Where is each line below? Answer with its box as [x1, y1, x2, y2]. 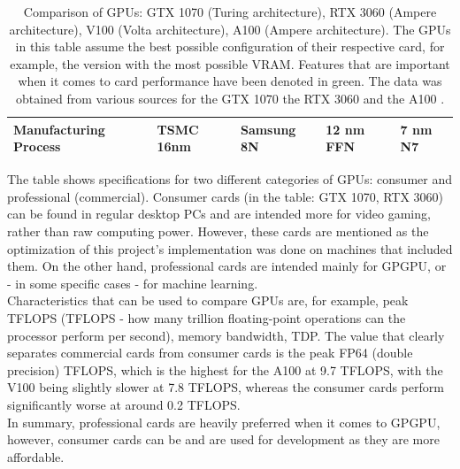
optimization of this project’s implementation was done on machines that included [7, 239, 453, 258]
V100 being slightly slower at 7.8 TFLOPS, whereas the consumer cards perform [7, 378, 444, 396]
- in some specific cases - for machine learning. [7, 273, 258, 292]
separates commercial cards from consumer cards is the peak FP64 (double [7, 343, 413, 362]
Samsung [240, 119, 296, 138]
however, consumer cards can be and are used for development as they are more [7, 430, 440, 449]
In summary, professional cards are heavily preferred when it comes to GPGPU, [7, 412, 441, 431]
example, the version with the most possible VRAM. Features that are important [10, 54, 450, 73]
